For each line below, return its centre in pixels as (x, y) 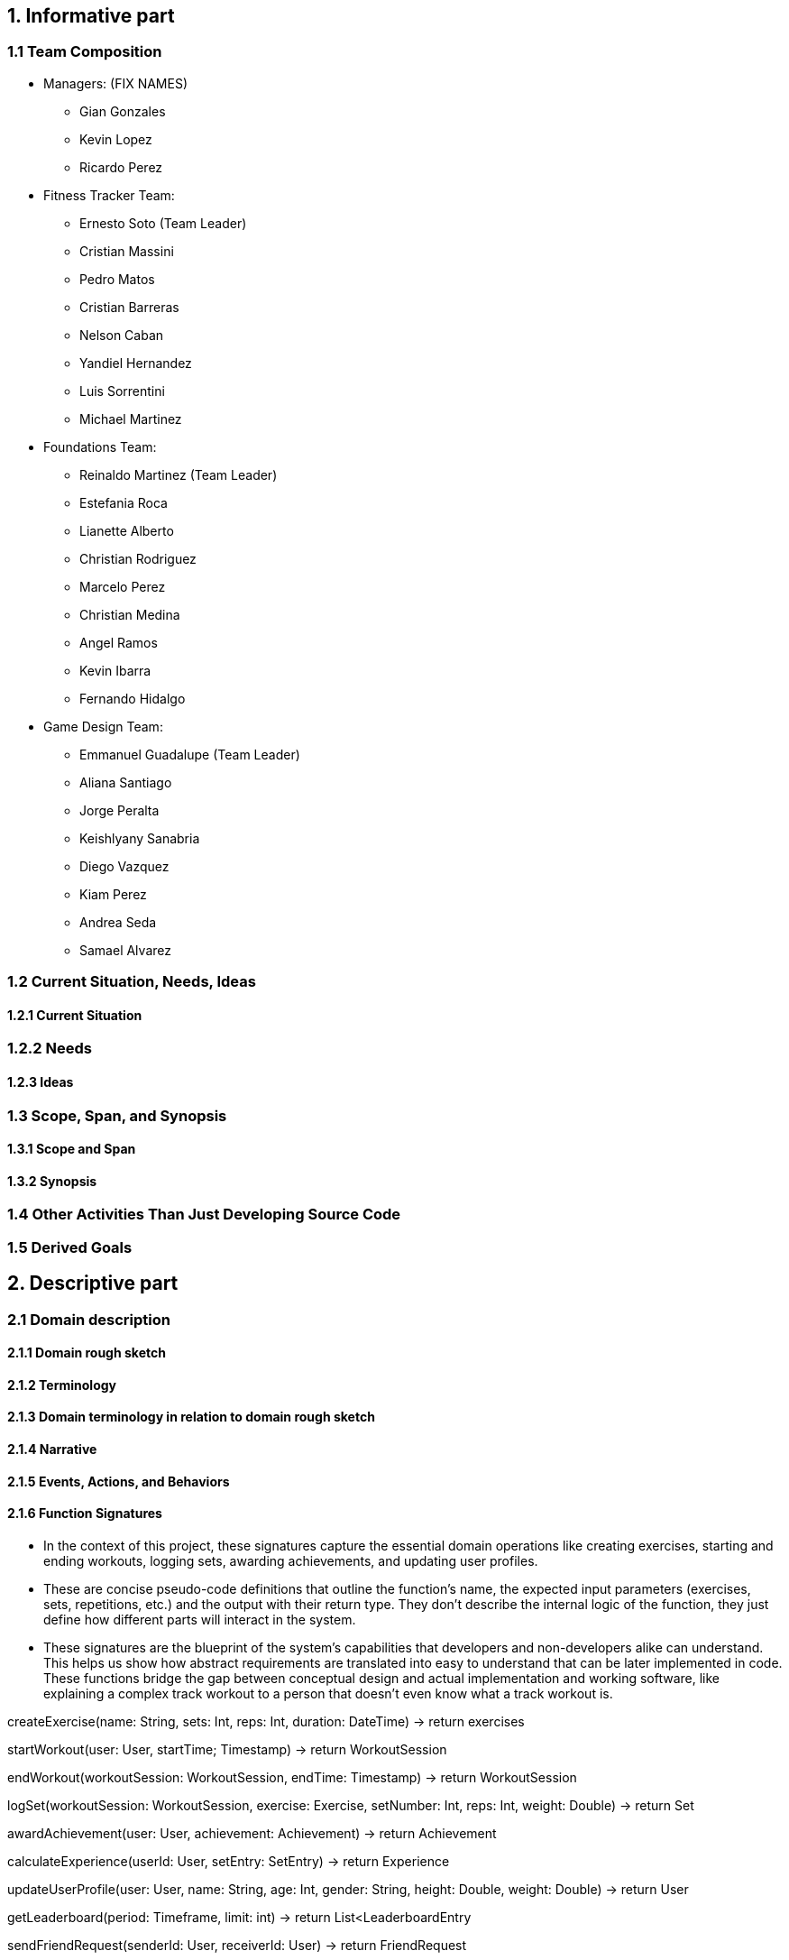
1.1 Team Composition (85, 52)
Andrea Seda (118, 922)
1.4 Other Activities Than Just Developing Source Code (204, 1215)
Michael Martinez (131, 419)
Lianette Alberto (127, 530)
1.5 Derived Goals (70, 1247)
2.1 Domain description (89, 1319)
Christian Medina (130, 614)
